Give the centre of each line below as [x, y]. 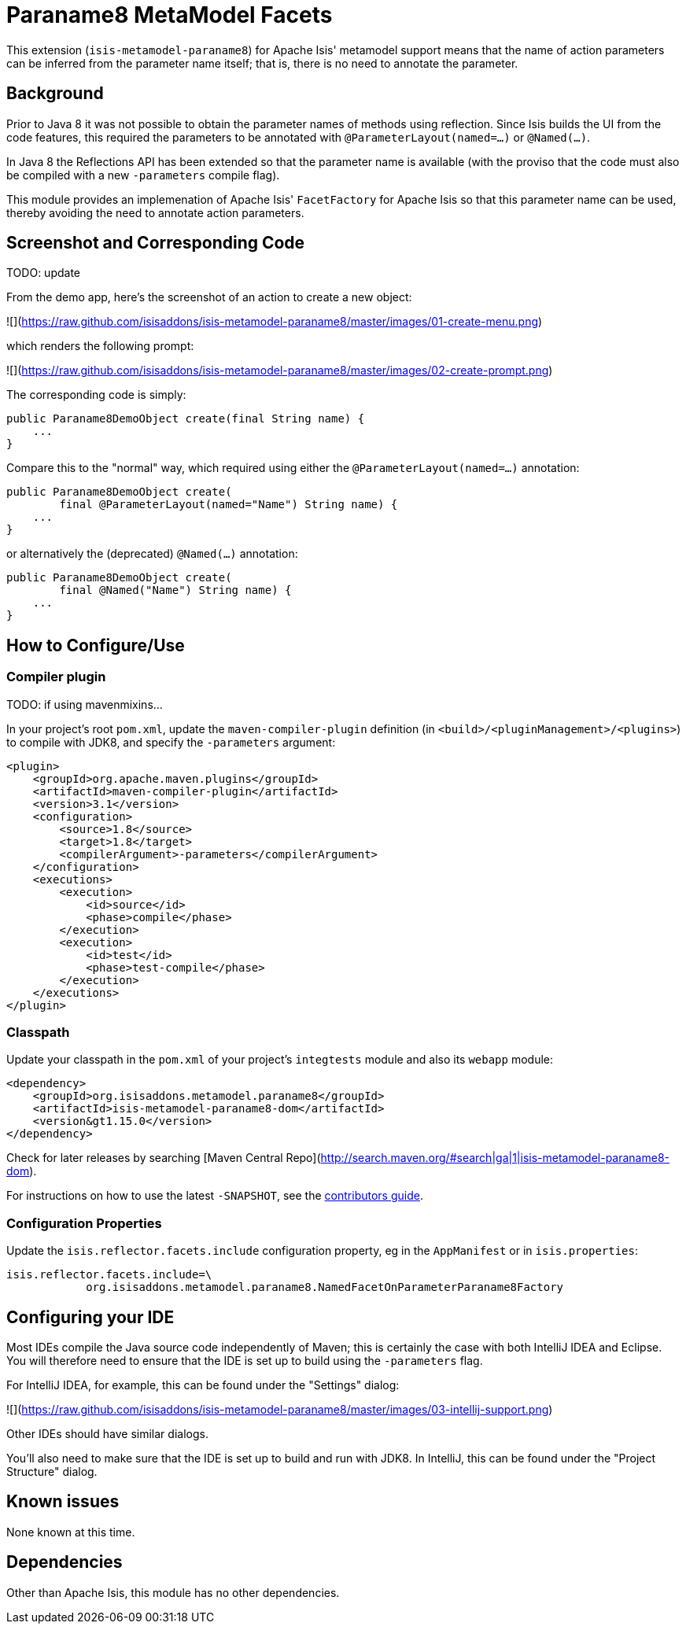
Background [55, 94]
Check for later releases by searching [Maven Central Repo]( [164, 1158]
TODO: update [43, 273]
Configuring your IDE [90, 1317]
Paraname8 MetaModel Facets [170, 15]
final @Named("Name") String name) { [175, 590]
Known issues [63, 1502]
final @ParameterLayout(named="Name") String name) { [229, 505]
